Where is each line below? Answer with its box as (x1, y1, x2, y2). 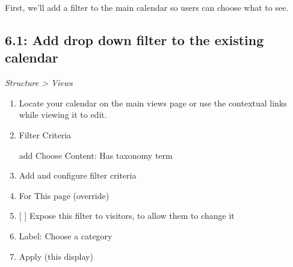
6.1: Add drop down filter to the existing (5, 30, 264, 49)
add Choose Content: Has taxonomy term (19, 149, 173, 161)
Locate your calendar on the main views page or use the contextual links (19, 96, 287, 109)
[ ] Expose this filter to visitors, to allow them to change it (19, 209, 235, 222)
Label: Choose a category (19, 229, 113, 242)
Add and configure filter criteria (19, 169, 137, 182)
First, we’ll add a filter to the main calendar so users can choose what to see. (5, 1, 289, 13)
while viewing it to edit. (19, 108, 107, 121)
